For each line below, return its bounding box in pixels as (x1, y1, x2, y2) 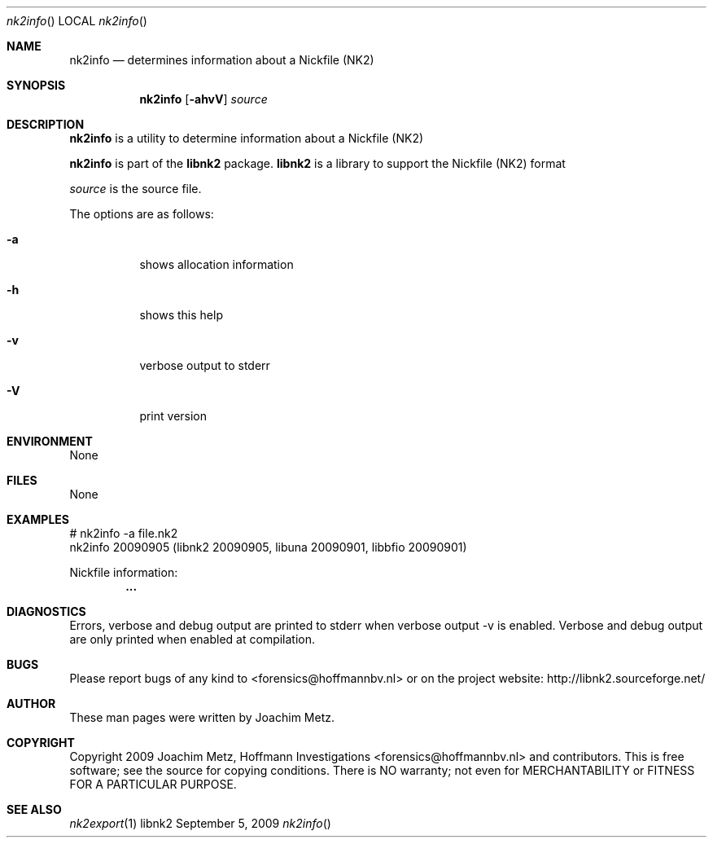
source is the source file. (69, 182, 202, 196)
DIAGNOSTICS (7, 604, 86, 618)
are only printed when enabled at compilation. (69, 632, 316, 646)
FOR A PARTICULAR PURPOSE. (69, 777, 237, 791)
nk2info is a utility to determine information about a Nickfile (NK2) (69, 131, 424, 145)
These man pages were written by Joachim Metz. (69, 710, 335, 724)
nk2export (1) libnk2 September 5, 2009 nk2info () (69, 816, 331, 830)
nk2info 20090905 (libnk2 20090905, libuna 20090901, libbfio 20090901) (69, 540, 467, 554)
